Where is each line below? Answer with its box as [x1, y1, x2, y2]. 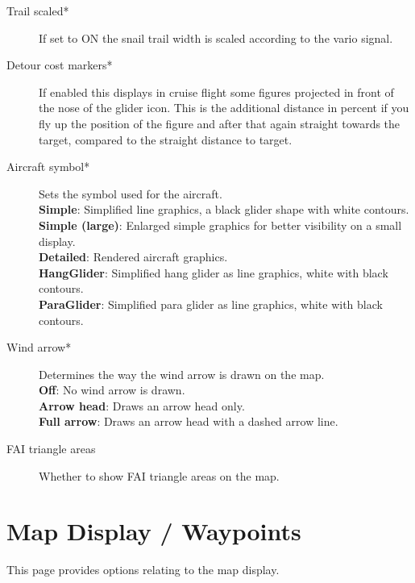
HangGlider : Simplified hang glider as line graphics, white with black [39, 264, 388, 281]
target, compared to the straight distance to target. [39, 131, 293, 148]
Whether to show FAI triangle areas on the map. [39, 467, 280, 484]
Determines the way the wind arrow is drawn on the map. [39, 365, 325, 382]
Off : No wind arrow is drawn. [39, 381, 185, 398]
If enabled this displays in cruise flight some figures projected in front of [39, 83, 394, 100]
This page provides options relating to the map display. [6, 561, 280, 578]
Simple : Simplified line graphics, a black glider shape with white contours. [39, 201, 409, 218]
